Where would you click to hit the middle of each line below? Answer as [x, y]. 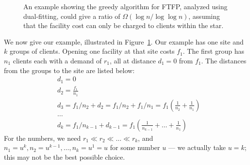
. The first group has [213, 51]
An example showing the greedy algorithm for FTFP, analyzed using [125, 6]
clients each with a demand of [57, 60]
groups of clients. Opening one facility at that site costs [92, 51]
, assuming [204, 16]
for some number [135, 147]
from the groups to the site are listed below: [69, 70]
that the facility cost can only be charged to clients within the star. [124, 25]
